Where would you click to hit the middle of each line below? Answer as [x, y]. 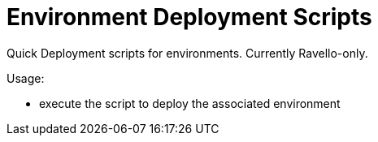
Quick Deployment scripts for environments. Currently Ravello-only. [187, 53]
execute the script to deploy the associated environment [190, 103]
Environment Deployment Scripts [189, 17]
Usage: [26, 78]
